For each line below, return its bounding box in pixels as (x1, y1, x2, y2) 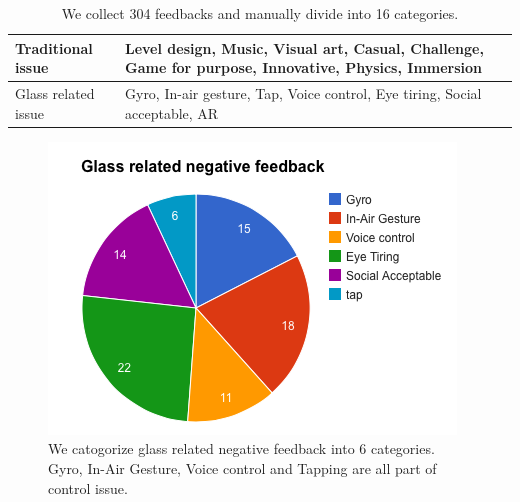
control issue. (48, 477, 128, 498)
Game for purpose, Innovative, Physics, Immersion (125, 57, 483, 78)
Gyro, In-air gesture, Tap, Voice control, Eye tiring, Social (125, 83, 482, 104)
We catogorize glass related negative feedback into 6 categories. (48, 438, 435, 459)
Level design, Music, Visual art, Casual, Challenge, (125, 37, 484, 58)
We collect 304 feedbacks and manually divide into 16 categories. (61, 3, 459, 23)
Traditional (15, 37, 93, 58)
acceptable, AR (125, 102, 219, 123)
